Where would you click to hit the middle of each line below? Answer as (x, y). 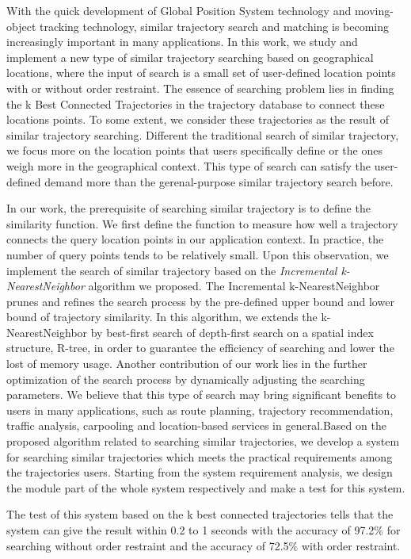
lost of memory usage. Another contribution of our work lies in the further (187, 364)
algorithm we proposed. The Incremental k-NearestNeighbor (234, 286)
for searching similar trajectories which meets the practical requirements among (200, 456)
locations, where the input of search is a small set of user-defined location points (201, 73)
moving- (374, 10)
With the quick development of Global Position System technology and (179, 10)
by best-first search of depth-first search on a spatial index (232, 332)
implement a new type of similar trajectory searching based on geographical (190, 57)
